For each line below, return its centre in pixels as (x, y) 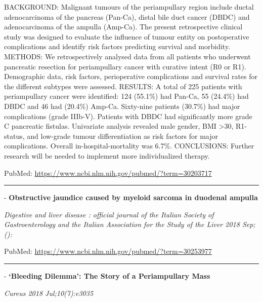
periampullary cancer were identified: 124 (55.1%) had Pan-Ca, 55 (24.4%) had (126, 96)
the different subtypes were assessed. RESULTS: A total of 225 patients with (123, 86)
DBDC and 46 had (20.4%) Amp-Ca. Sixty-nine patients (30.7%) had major (122, 106)
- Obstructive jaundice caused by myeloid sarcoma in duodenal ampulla (131, 197)
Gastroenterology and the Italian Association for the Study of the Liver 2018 (122, 224)
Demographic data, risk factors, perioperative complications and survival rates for (131, 76)
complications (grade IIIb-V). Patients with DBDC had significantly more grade (128, 116)
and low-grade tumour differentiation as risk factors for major (123, 136)
